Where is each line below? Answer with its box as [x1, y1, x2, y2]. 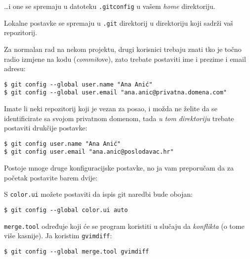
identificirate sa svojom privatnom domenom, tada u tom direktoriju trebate [4, 113, 234, 123]
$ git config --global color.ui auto [4, 206, 128, 214]
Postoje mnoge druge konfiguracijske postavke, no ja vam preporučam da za [4, 163, 234, 173]
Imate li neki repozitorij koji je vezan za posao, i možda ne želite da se [4, 103, 217, 113]
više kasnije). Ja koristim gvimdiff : [4, 230, 112, 241]
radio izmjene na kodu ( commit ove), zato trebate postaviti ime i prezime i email [4, 53, 246, 64]
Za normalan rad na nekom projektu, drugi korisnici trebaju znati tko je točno [4, 43, 242, 54]
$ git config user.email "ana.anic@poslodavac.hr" [4, 148, 174, 156]
